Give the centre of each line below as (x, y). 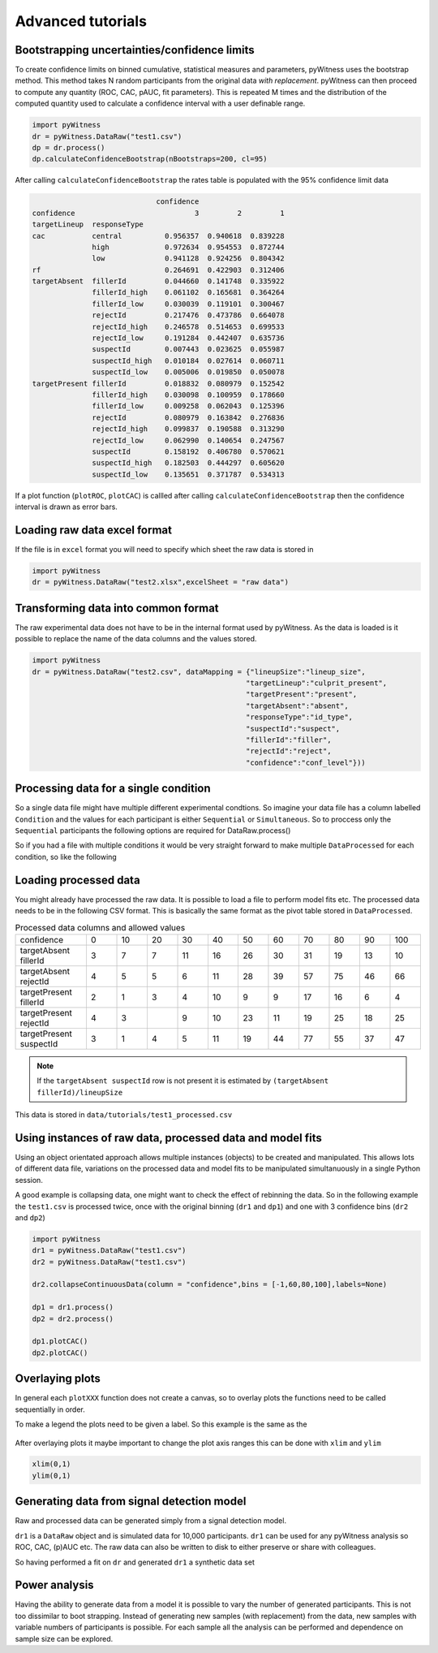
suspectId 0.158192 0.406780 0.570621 (188, 451)
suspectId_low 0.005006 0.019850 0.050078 (188, 372)
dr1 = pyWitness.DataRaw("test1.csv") (109, 1251)
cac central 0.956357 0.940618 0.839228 (158, 236)
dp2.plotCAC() (60, 1353)
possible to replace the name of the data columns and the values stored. (136, 639)
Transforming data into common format (117, 608)
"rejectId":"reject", (289, 751)
